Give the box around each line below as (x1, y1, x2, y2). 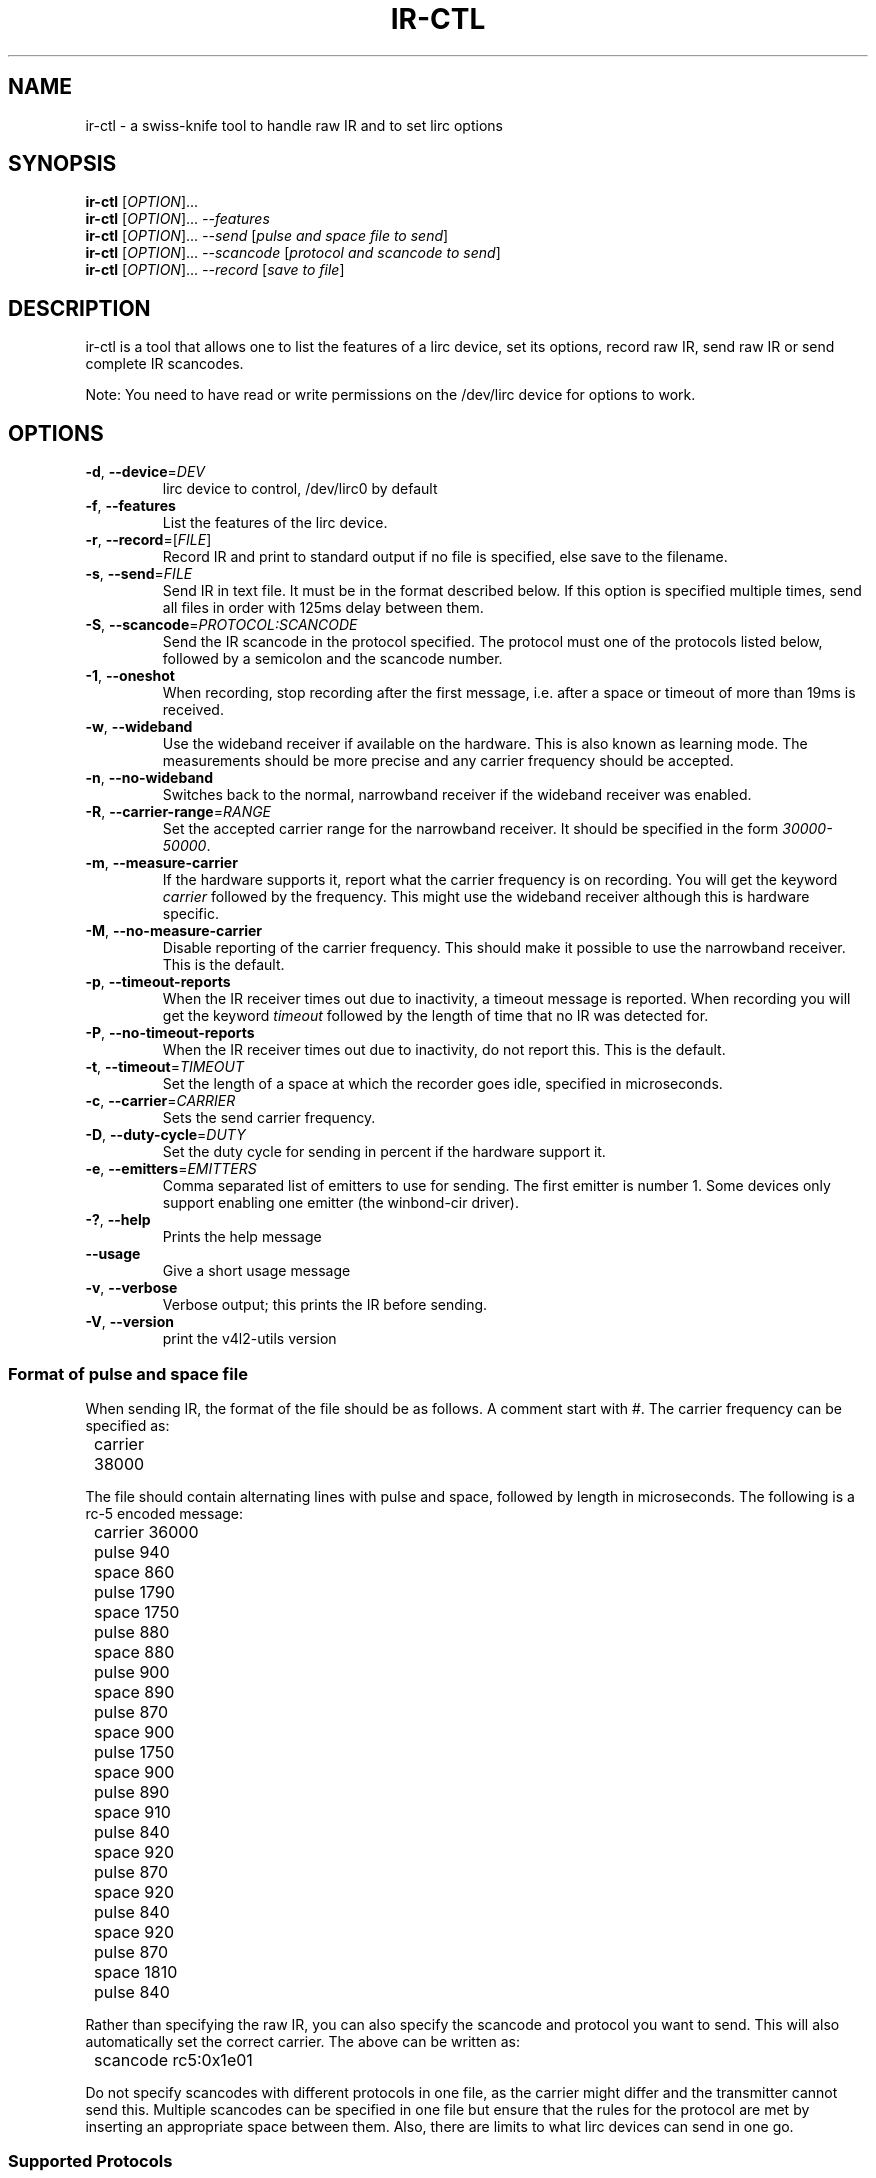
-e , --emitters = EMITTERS (85, 1160, 257, 1178)
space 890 (94, 1681, 175, 1702)
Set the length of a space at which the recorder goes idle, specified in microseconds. (162, 1075, 723, 1093)
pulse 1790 (94, 1581, 175, 1602)
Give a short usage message (162, 1262, 351, 1280)
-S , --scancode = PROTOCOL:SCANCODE (85, 616, 358, 634)
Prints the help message (162, 1228, 322, 1246)
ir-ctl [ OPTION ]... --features (85, 210, 270, 228)
